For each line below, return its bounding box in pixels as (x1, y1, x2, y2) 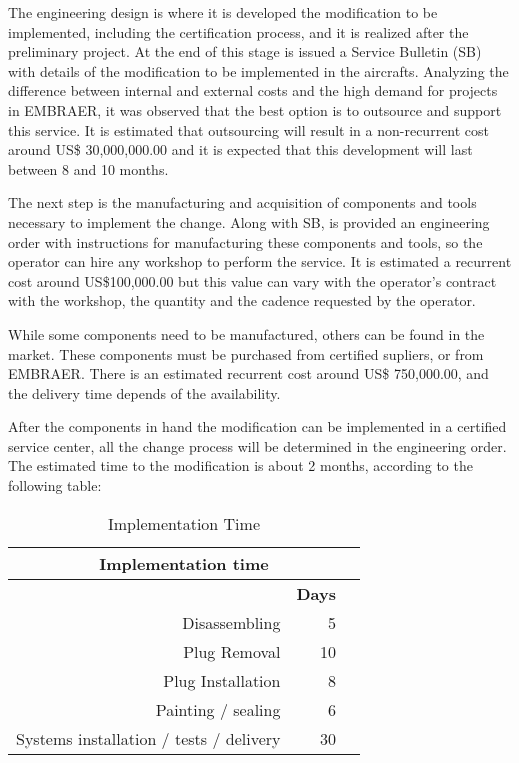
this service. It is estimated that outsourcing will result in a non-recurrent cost (8, 119, 490, 140)
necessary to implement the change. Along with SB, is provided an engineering (8, 211, 490, 232)
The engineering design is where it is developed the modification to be (8, 2, 438, 22)
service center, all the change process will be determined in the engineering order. (8, 435, 507, 456)
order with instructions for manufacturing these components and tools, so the (8, 231, 483, 252)
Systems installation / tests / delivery (16, 726, 281, 750)
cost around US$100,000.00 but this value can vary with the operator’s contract (8, 270, 497, 291)
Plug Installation (163, 668, 281, 692)
